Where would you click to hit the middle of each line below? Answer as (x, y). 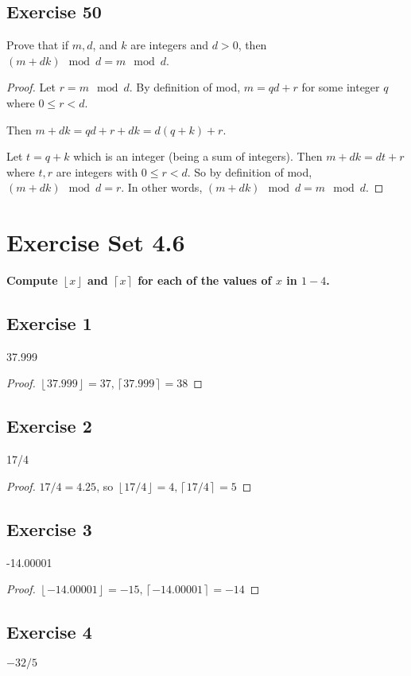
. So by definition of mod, (250, 171)
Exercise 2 (49, 426)
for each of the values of (205, 280)
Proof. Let (31, 87)
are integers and (170, 45)
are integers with (97, 171)
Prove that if (38, 45)
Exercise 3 (49, 528)
